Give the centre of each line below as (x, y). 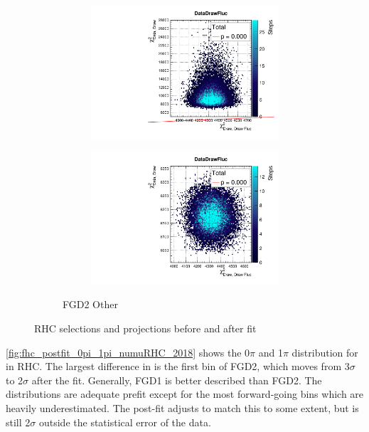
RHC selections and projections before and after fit (145, 328)
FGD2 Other (90, 304)
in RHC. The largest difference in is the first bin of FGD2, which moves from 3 (178, 366)
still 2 (18, 422)
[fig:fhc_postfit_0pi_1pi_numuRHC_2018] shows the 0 (128, 352)
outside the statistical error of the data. (125, 422)
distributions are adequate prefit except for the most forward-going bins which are (185, 394)
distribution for (325, 352)
